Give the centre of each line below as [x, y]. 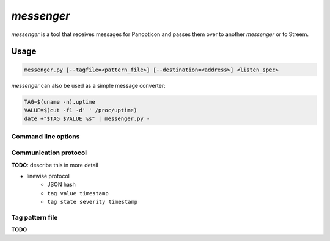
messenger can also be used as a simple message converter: [88, 85]
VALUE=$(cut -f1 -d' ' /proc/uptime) [81, 110]
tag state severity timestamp [93, 202]
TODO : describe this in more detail [55, 165]
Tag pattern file [35, 217]
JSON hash [61, 185]
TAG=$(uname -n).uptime [60, 102]
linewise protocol [48, 176]
